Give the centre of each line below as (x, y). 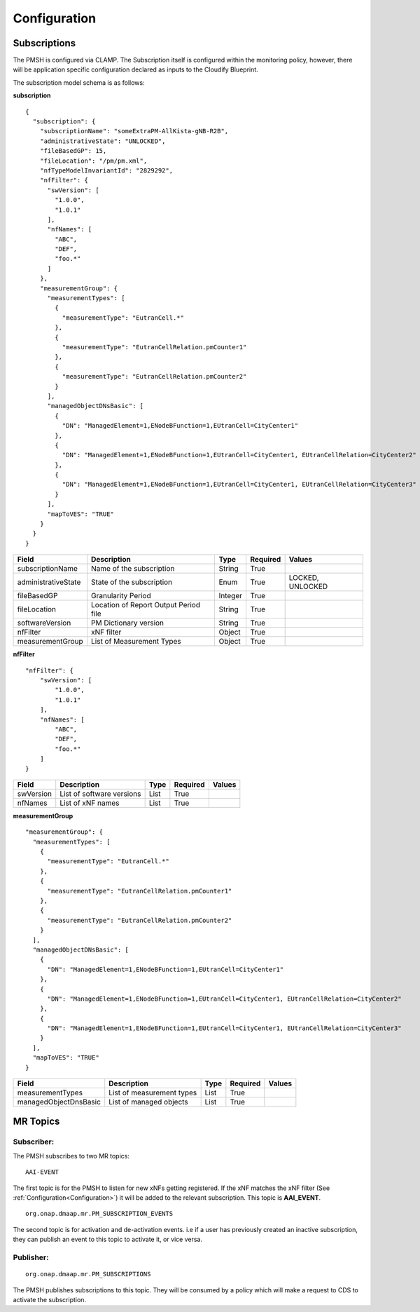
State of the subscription (132, 582)
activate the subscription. (50, 1299)
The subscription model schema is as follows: (79, 82)
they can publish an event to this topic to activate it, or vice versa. (108, 1239)
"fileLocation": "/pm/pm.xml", (93, 161)
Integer (231, 596)
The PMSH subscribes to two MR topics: (71, 1156)
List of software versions (100, 794)
